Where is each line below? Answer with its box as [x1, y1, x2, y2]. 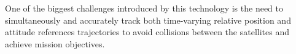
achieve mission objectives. [5, 37, 105, 50]
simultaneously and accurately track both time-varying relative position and [5, 13, 291, 26]
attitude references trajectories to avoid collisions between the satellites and [5, 25, 289, 38]
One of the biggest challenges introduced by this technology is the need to [5, 2, 283, 14]
